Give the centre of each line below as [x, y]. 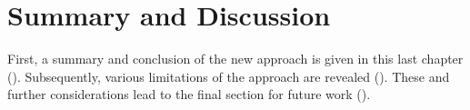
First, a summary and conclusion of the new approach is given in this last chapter [235, 59]
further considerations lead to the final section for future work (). [189, 94]
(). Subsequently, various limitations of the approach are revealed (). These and [229, 76]
